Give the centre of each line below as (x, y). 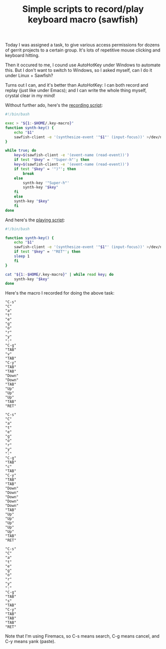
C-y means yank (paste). (30, 642)
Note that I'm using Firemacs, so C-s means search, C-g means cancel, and (82, 636)
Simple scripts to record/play (83, 9)
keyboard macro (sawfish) (83, 20)
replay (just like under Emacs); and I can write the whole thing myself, (76, 91)
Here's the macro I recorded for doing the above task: (60, 293)
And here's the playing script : (35, 220)
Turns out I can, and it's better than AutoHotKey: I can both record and (77, 85)
